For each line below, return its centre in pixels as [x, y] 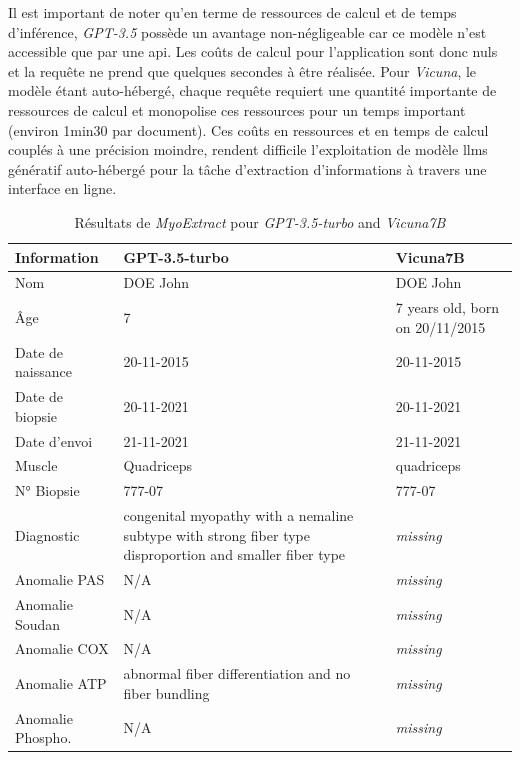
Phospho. [43, 737]
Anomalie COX [62, 648]
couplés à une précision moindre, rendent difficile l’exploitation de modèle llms [248, 149]
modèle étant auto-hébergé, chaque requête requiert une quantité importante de [252, 90]
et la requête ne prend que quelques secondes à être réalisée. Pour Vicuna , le [242, 70]
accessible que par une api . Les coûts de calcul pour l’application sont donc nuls [253, 51]
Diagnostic [47, 534]
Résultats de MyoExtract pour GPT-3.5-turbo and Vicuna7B [260, 221]
